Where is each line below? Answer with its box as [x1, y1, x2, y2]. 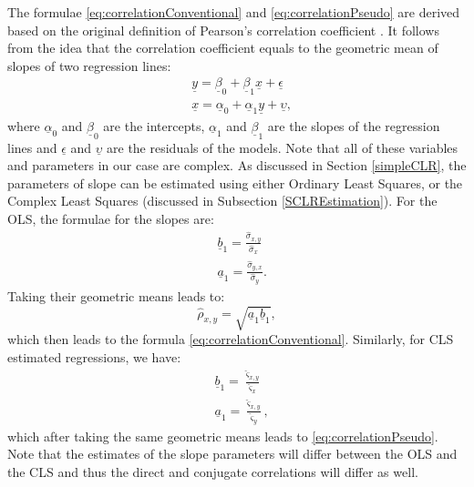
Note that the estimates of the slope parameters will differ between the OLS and [7, 444, 458, 463]
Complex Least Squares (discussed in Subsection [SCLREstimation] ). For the [7, 191, 438, 210]
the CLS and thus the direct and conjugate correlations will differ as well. [7, 462, 418, 481]
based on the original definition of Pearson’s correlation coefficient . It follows [7, 20, 439, 39]
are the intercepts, [103, 116, 205, 135]
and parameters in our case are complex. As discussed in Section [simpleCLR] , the [7, 156, 467, 175]
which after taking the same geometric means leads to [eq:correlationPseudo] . [7, 426, 438, 445]
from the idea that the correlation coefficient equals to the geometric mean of [7, 38, 438, 57]
